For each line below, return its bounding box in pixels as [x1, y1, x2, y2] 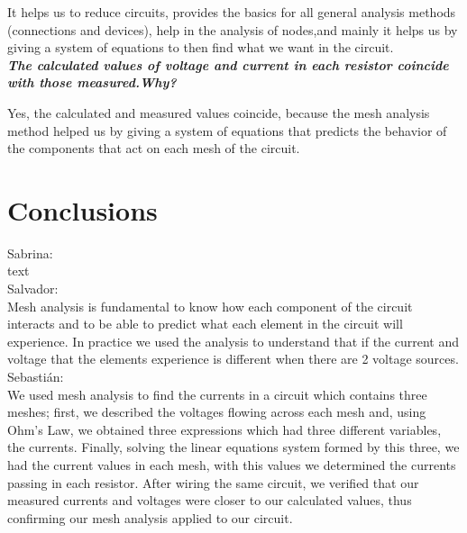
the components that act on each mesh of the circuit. [7, 139, 300, 158]
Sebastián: [7, 367, 64, 386]
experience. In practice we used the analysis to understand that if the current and [7, 331, 460, 350]
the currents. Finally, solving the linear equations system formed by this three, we [7, 438, 460, 456]
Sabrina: [7, 243, 53, 262]
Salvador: [7, 279, 59, 298]
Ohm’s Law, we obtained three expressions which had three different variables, [7, 420, 442, 438]
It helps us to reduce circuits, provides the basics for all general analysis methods [7, 3, 456, 21]
